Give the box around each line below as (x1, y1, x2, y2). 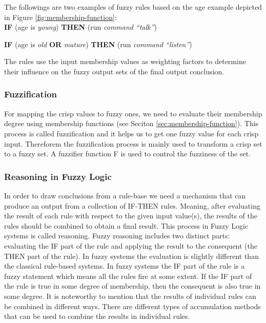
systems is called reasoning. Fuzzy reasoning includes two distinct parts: (4, 230, 230, 241)
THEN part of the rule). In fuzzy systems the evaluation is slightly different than (4, 250, 259, 261)
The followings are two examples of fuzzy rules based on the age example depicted (4, 2, 262, 12)
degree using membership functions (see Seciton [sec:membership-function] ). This (4, 118, 259, 129)
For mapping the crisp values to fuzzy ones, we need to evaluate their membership (4, 108, 262, 118)
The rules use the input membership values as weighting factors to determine (4, 56, 246, 67)
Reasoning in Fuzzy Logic (4, 170, 112, 183)
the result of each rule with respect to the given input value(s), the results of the (4, 210, 258, 221)
